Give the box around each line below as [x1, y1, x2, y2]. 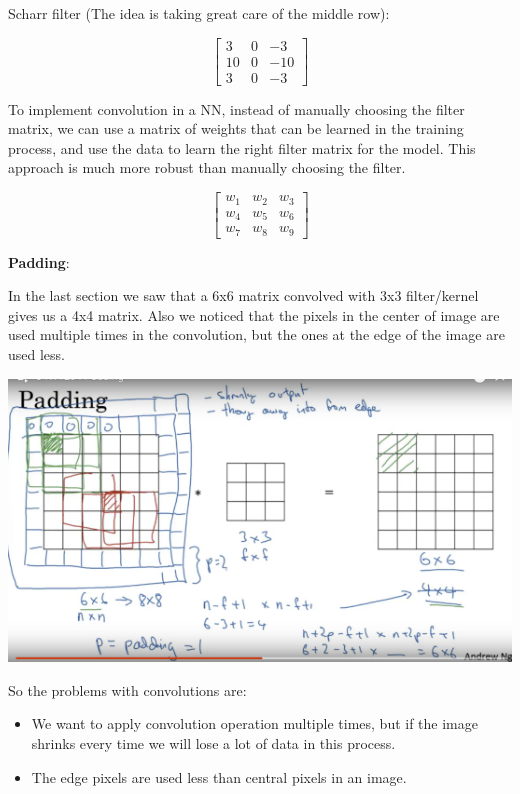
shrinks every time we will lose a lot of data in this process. [31, 733, 396, 753]
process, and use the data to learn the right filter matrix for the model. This [8, 137, 476, 158]
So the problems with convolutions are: [8, 679, 247, 700]
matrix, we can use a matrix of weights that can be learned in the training [8, 118, 464, 139]
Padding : [8, 251, 70, 272]
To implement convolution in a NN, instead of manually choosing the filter [8, 98, 465, 119]
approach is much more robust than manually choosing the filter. [8, 157, 406, 178]
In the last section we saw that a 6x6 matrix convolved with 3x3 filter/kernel [8, 285, 479, 306]
